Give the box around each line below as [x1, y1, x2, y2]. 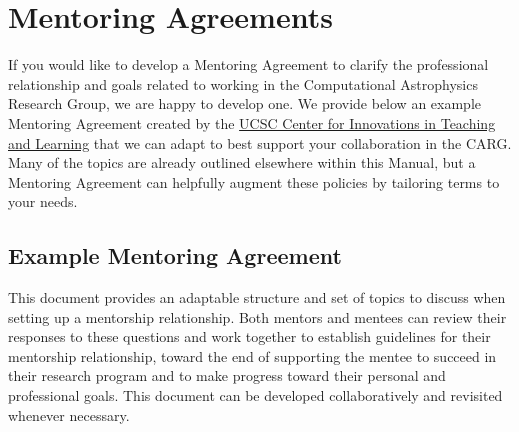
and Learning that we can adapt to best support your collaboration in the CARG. [8, 132, 512, 153]
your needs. [8, 191, 78, 212]
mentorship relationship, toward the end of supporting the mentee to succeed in [8, 345, 497, 366]
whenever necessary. [8, 404, 130, 425]
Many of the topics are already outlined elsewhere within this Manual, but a [8, 152, 476, 173]
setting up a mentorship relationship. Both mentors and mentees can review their [8, 306, 507, 327]
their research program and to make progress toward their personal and [8, 365, 446, 386]
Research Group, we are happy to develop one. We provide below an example [8, 93, 482, 114]
